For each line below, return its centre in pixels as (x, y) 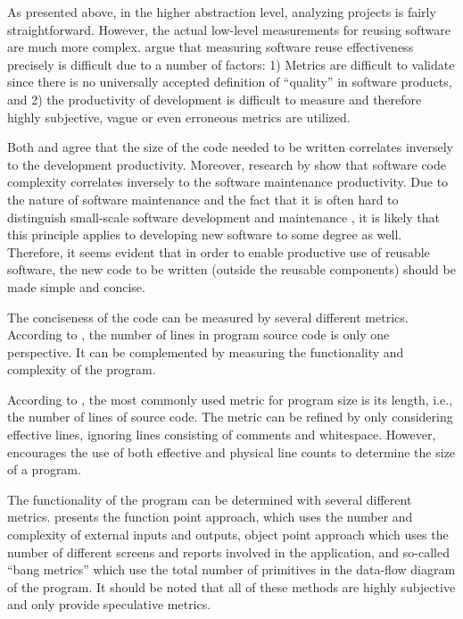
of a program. (44, 469)
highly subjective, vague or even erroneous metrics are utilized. (179, 117)
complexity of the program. (82, 369)
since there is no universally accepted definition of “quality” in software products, (230, 82)
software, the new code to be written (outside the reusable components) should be (231, 269)
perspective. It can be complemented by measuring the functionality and (206, 351)
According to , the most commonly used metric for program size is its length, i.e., (230, 399)
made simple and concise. (76, 286)
